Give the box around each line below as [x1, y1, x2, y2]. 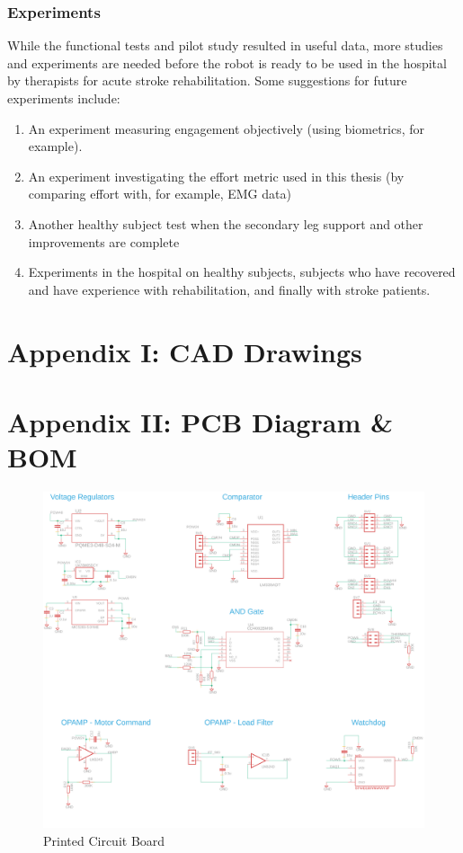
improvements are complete [28, 232, 180, 251]
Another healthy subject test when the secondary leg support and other [28, 214, 423, 233]
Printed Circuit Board [43, 831, 165, 849]
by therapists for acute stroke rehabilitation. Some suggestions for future [7, 71, 407, 90]
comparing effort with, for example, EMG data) [28, 184, 291, 203]
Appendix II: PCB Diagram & [7, 403, 393, 440]
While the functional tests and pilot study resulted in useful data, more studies [7, 36, 443, 55]
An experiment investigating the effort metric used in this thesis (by [28, 166, 405, 185]
